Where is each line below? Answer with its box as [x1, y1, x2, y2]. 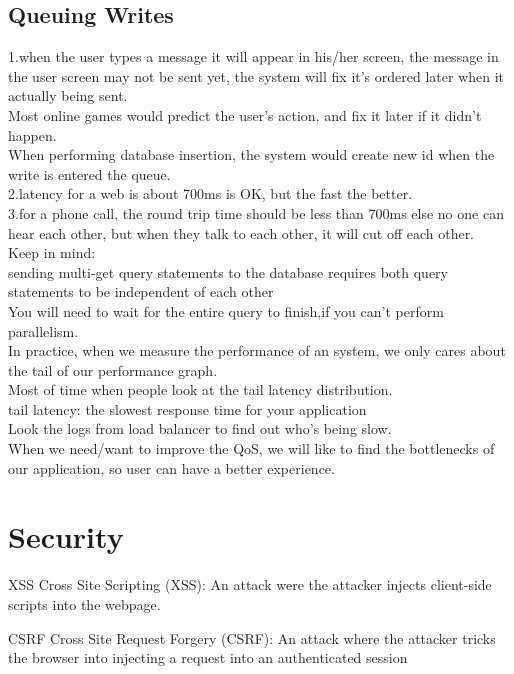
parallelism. [8, 320, 79, 341]
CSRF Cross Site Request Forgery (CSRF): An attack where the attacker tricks [8, 627, 496, 648]
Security [8, 516, 124, 557]
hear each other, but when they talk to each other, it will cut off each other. [8, 222, 475, 243]
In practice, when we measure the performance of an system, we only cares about [8, 340, 506, 361]
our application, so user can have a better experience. [8, 457, 335, 478]
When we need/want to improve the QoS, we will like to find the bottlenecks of [8, 438, 495, 459]
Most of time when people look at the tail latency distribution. [8, 379, 393, 400]
